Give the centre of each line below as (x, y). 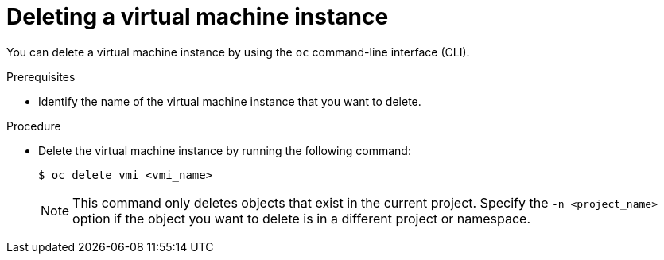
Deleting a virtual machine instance (198, 17)
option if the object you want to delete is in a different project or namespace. (302, 218)
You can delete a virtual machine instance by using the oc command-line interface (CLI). (238, 52)
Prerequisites (41, 76)
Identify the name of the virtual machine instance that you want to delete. (230, 101)
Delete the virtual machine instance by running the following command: (225, 150)
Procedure (34, 126)
